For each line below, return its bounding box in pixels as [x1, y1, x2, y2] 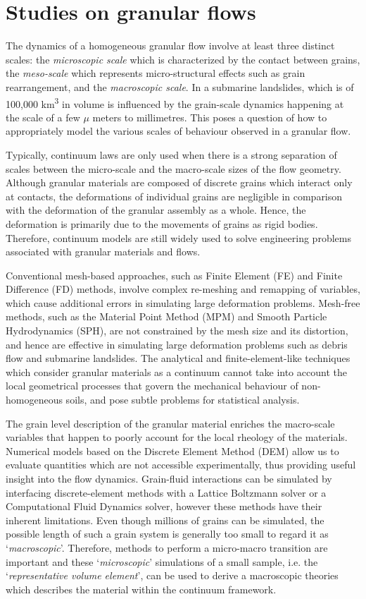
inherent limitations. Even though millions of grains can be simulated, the [6, 512, 324, 527]
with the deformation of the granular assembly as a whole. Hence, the [6, 202, 306, 217]
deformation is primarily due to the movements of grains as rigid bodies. [6, 216, 318, 231]
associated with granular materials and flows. [6, 244, 201, 259]
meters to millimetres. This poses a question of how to [92, 109, 327, 124]
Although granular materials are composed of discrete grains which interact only [6, 175, 353, 190]
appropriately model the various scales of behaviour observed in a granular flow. [6, 123, 351, 138]
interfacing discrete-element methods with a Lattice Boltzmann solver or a [6, 485, 327, 500]
